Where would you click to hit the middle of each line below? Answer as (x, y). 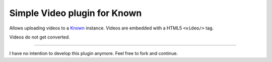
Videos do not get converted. (40, 37)
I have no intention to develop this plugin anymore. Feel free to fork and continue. (94, 53)
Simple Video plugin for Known (76, 13)
